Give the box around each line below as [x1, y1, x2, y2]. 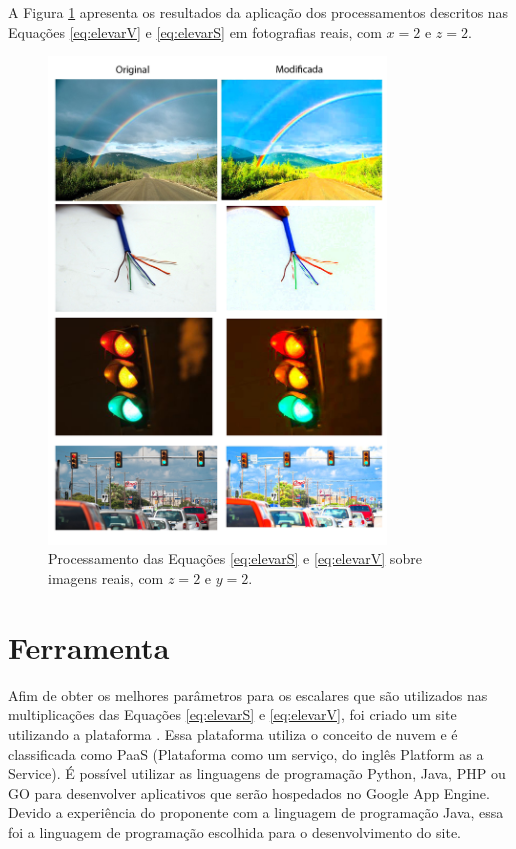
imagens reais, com [48, 568, 164, 589]
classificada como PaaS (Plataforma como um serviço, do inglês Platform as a [8, 743, 484, 764]
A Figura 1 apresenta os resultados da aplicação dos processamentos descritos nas [8, 2, 509, 22]
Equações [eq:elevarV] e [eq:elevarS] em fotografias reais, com [8, 21, 382, 42]
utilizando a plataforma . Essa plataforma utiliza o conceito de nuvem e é [8, 723, 458, 744]
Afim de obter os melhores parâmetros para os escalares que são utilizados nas [8, 684, 488, 705]
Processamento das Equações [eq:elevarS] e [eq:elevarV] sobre [48, 548, 422, 569]
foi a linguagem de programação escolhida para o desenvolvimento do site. [8, 821, 461, 842]
